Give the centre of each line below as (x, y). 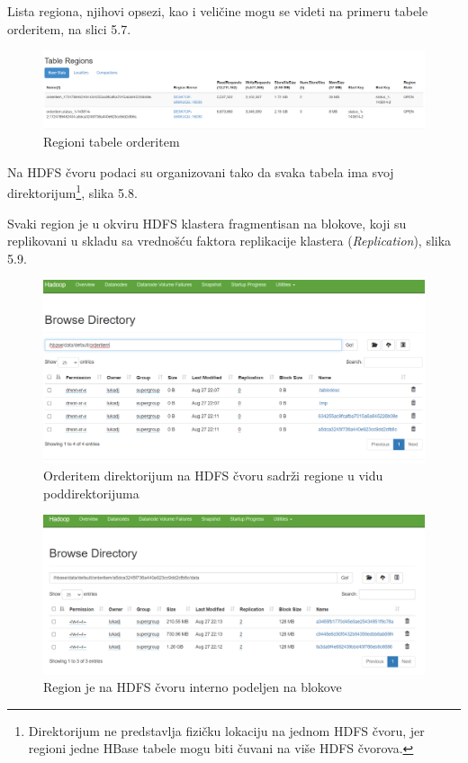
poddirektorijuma (91, 493)
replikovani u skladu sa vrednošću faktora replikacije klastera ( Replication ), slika (229, 241)
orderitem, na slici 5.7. (69, 28)
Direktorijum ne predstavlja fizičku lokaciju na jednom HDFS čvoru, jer (226, 730)
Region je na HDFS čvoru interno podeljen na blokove (193, 687)
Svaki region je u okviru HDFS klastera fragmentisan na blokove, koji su (207, 223)
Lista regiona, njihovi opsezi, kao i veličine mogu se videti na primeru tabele (218, 11)
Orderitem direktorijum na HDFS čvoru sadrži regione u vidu (213, 476)
